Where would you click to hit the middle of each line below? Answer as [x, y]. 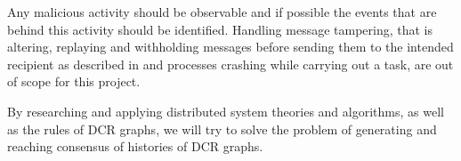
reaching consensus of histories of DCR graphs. [135, 146]
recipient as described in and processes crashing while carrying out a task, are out [230, 64]
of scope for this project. [74, 81]
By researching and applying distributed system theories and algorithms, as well [226, 111]
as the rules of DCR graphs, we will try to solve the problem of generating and [222, 129]
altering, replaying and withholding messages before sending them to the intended [230, 47]
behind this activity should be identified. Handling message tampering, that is [220, 29]
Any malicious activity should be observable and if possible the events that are [222, 12]
